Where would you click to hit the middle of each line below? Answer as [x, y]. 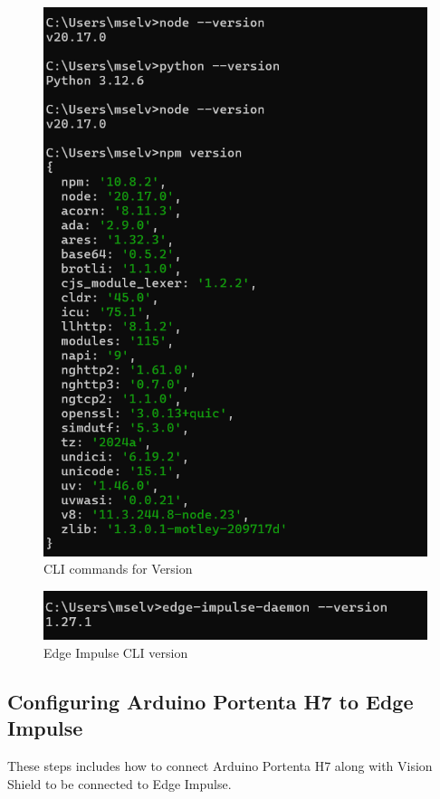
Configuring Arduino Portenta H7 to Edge [210, 701]
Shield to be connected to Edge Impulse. [120, 783]
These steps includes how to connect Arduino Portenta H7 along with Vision [220, 766]
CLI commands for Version [118, 569]
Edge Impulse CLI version [116, 652]
